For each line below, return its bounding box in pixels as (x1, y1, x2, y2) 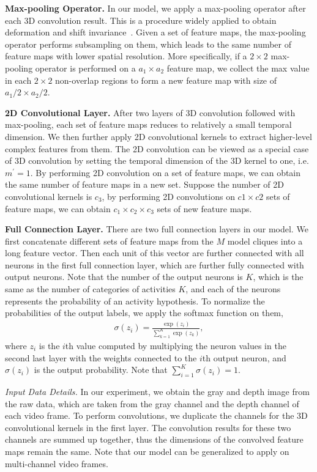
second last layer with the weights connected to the (5, 351, 197, 364)
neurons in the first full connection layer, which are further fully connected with (5, 258, 304, 271)
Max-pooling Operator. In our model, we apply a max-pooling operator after (5, 2, 306, 14)
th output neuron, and (202, 351, 286, 364)
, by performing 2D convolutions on (102, 190, 235, 202)
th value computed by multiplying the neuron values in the (65, 339, 286, 352)
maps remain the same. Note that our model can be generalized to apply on (5, 444, 289, 457)
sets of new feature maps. (157, 202, 252, 215)
